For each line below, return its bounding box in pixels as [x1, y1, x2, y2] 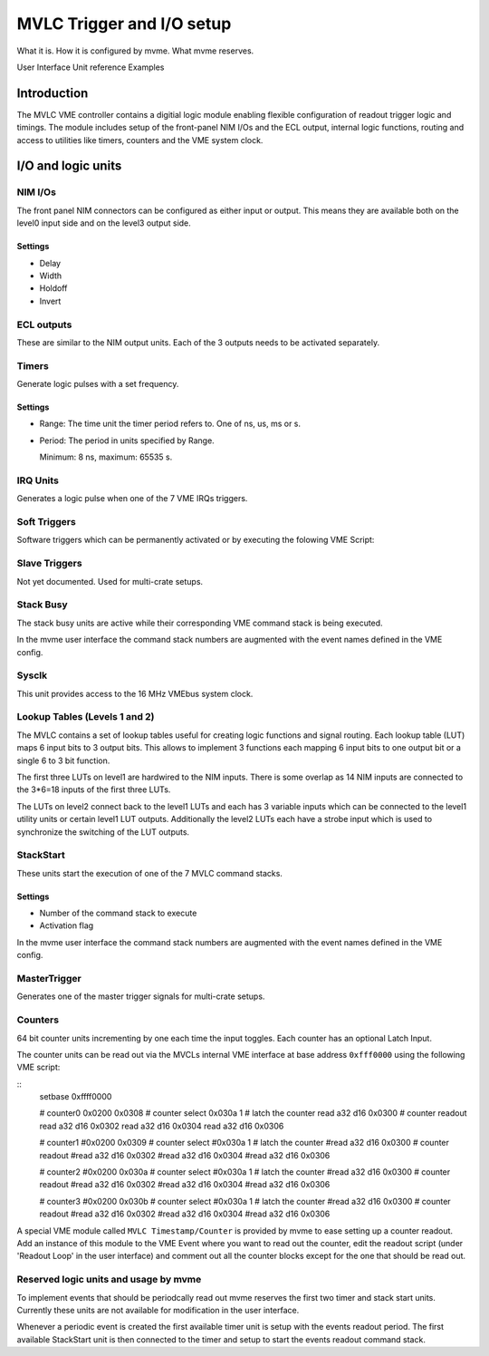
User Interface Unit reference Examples [16, 62, 165, 73]
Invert [39, 295, 62, 306]
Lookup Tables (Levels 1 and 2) [16, 711, 155, 723]
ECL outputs [16, 318, 72, 331]
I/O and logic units [16, 159, 122, 174]
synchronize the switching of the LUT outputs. [16, 826, 190, 838]
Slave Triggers [16, 557, 82, 570]
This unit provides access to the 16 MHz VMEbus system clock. [16, 688, 254, 699]
